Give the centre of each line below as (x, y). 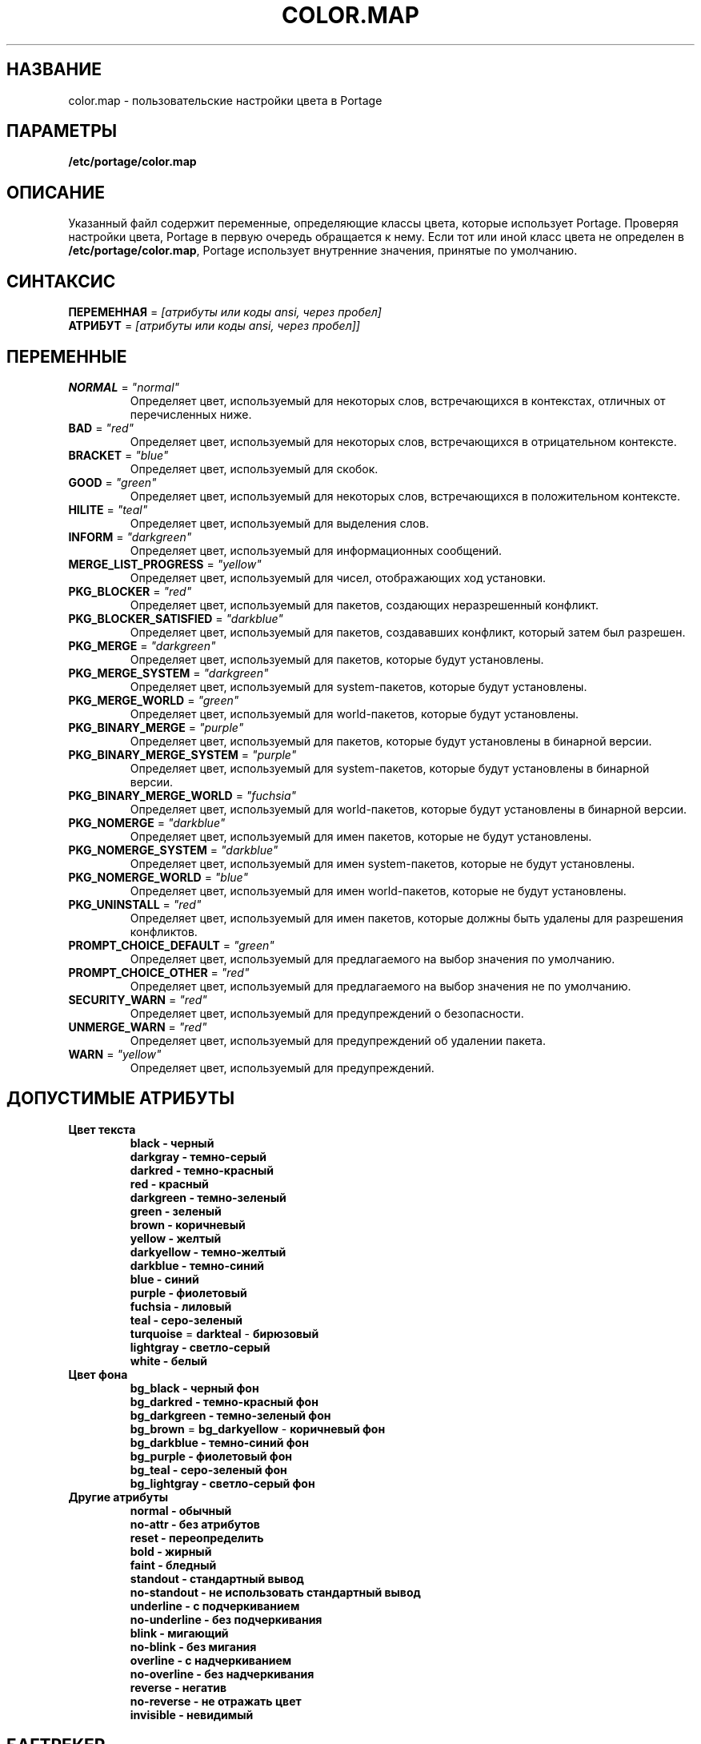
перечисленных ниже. (191, 414)
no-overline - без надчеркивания (222, 1674)
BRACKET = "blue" (118, 455)
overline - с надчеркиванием (211, 1660)
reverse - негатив (178, 1687)
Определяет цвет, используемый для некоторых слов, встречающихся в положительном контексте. (405, 496)
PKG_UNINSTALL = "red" (135, 904)
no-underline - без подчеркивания (226, 1619)
